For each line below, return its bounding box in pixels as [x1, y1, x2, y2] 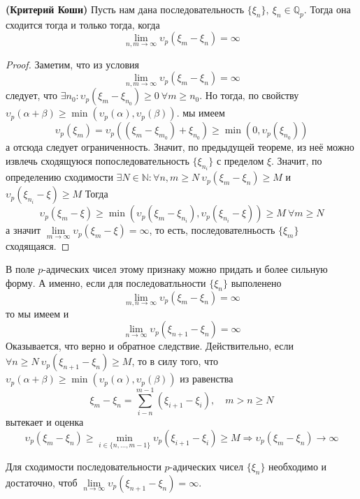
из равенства [180, 371, 233, 386]
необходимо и [268, 459, 327, 473]
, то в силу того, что [131, 354, 219, 368]
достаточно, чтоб [6, 475, 78, 489]
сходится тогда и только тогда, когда [6, 17, 160, 31]
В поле [6, 262, 35, 276]
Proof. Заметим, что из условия [6, 57, 139, 71]
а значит [6, 223, 41, 237]
